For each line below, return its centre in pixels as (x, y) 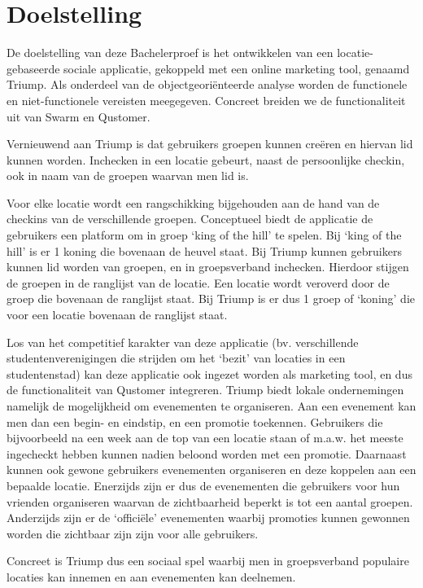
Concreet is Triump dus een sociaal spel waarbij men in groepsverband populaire (208, 561)
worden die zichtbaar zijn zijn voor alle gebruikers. (133, 533)
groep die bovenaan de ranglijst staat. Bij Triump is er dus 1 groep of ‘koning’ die (211, 298)
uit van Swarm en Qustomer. (78, 116)
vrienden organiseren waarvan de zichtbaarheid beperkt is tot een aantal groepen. (210, 501)
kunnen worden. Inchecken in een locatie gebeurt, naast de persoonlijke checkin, (206, 159)
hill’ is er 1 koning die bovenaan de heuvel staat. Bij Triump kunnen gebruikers (204, 250)
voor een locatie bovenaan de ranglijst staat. (117, 315)
